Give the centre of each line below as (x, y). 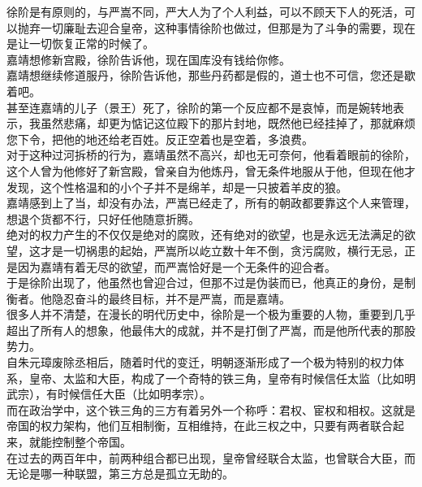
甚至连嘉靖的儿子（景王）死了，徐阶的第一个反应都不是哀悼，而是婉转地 (200, 107)
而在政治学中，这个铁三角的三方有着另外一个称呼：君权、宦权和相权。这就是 (211, 409)
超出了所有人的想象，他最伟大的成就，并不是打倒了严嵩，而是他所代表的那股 (211, 330)
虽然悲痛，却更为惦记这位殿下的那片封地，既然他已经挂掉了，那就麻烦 (228, 123)
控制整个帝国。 (91, 442)
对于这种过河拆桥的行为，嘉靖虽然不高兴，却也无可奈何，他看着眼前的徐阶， (211, 155)
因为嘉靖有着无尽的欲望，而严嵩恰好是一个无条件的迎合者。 (177, 266)
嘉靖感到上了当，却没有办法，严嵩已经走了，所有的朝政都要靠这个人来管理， (211, 203)
